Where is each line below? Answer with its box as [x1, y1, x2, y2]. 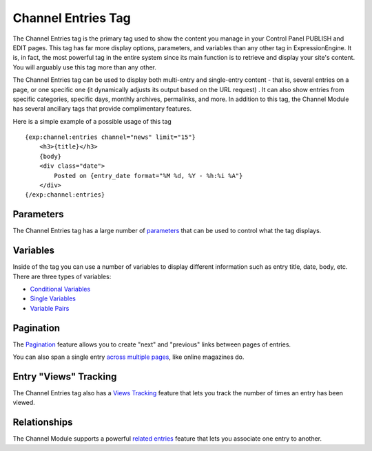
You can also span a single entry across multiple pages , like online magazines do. [12, 353, 245, 361]
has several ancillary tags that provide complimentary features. [12, 104, 192, 113]
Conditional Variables [30, 285, 91, 293]
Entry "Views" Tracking [12, 371, 117, 382]
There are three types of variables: [12, 272, 112, 280]
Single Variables [30, 294, 76, 302]
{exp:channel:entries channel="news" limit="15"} [25, 133, 196, 141]
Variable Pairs [30, 304, 70, 312]
